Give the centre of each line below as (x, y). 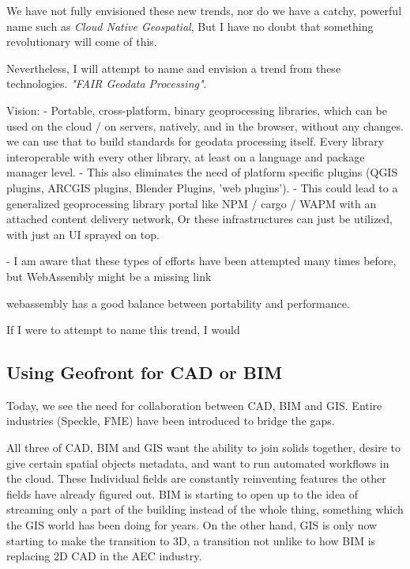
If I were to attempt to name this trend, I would (123, 330)
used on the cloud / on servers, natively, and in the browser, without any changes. (205, 125)
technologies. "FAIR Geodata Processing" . (107, 83)
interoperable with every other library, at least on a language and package (186, 156)
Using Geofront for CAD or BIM (145, 372)
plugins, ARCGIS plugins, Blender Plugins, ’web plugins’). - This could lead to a (202, 187)
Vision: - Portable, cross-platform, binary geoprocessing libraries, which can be (197, 110)
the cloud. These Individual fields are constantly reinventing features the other (196, 478)
